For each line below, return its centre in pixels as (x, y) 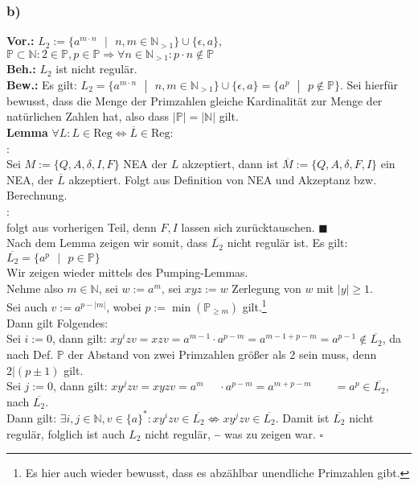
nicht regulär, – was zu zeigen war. (230, 433)
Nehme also (35, 288)
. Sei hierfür (369, 84)
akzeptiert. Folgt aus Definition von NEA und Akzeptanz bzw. (223, 179)
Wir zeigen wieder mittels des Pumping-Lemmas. (127, 272)
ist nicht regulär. (96, 69)
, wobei (124, 306)
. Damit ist (302, 417)
